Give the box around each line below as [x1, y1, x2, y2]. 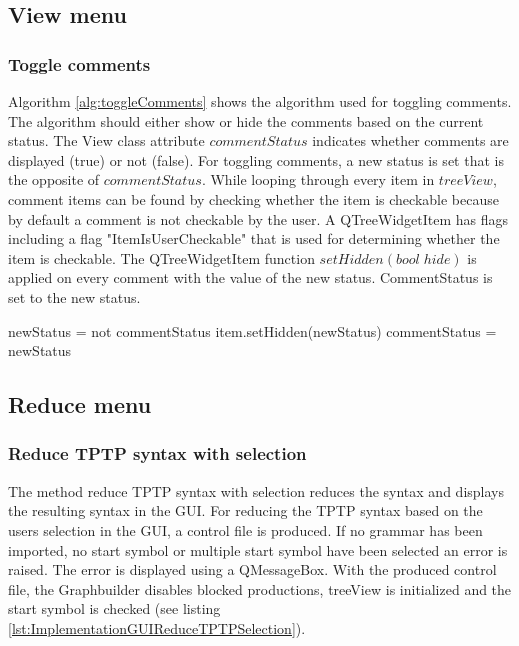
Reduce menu [8, 389, 152, 420]
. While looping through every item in [201, 169, 435, 190]
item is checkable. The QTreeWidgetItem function [8, 247, 315, 268]
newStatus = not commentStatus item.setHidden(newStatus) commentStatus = [8, 320, 497, 341]
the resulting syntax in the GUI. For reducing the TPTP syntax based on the [8, 500, 483, 521]
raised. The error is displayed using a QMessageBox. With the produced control [8, 559, 497, 580]
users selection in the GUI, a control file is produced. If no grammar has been [8, 519, 483, 540]
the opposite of [8, 169, 100, 190]
